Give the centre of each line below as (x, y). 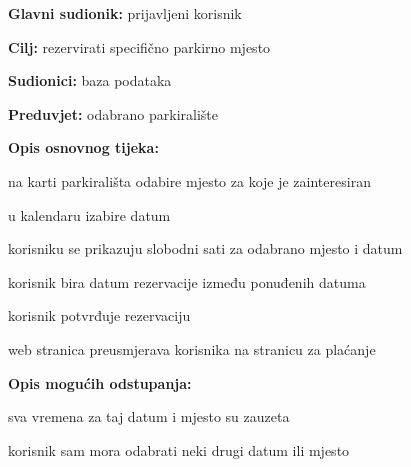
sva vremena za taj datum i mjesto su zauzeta (149, 416)
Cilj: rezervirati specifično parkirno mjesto (139, 46)
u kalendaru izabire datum (89, 214)
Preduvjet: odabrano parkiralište (113, 113)
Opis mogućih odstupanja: (100, 382)
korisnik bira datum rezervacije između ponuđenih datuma (187, 281)
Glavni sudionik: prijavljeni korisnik (125, 13)
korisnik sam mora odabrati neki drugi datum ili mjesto (179, 449)
